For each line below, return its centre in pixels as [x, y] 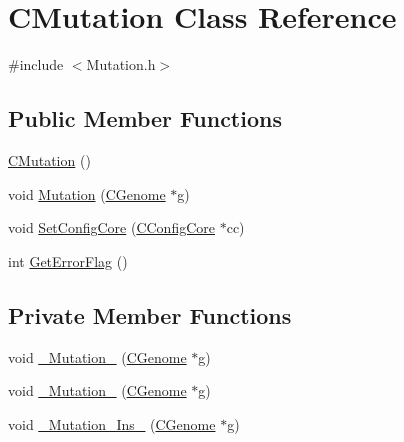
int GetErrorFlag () [68, 260]
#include [36, 64]
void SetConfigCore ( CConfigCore [111, 227]
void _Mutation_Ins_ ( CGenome [112, 423]
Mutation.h [121, 64]
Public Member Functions [145, 118]
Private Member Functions [150, 314]
